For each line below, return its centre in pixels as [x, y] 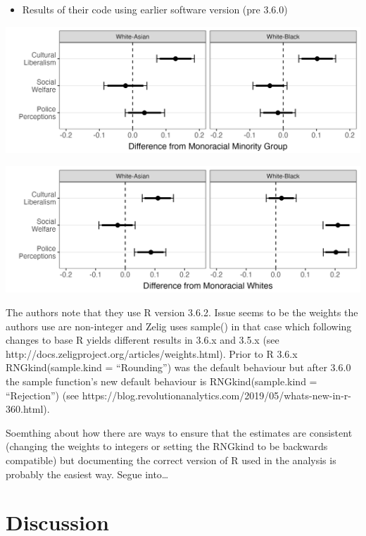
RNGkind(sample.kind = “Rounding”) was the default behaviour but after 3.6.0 [178, 367]
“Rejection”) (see [43, 395]
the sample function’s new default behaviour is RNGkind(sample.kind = [162, 381]
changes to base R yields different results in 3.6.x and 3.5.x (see [143, 340]
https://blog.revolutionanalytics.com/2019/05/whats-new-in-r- [216, 395]
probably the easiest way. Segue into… [87, 474]
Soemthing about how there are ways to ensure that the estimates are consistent [179, 432]
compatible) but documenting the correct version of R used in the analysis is [171, 460]
